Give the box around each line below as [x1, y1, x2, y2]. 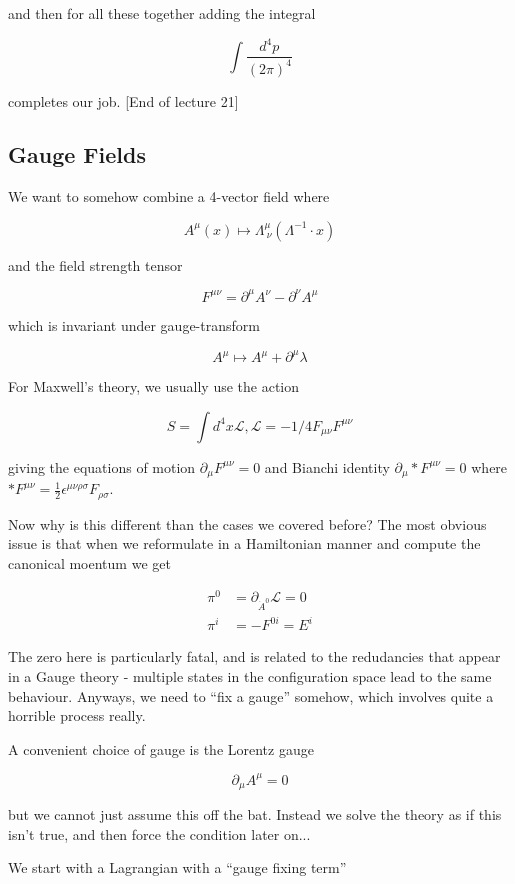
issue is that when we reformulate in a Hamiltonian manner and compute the [8, 533, 481, 554]
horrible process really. [8, 705, 146, 726]
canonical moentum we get [8, 552, 171, 573]
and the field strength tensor [8, 254, 183, 275]
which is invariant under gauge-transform [8, 314, 260, 335]
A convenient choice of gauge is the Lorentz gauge [8, 738, 314, 759]
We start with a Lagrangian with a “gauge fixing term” [8, 857, 347, 878]
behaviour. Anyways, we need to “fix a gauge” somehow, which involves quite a [8, 685, 494, 706]
